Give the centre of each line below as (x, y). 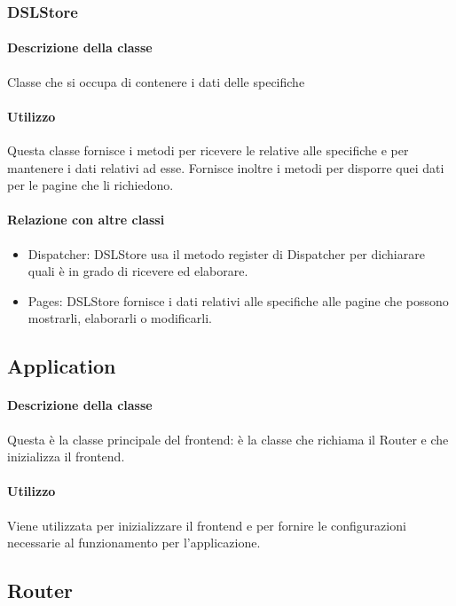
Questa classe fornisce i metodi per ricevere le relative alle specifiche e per (208, 150)
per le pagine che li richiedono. (90, 185)
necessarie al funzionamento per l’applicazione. (134, 543)
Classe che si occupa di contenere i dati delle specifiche (156, 81)
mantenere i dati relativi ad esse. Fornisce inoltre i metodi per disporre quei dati (226, 167)
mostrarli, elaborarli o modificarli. (120, 318)
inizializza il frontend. (66, 456)
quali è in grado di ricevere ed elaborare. (138, 271)
